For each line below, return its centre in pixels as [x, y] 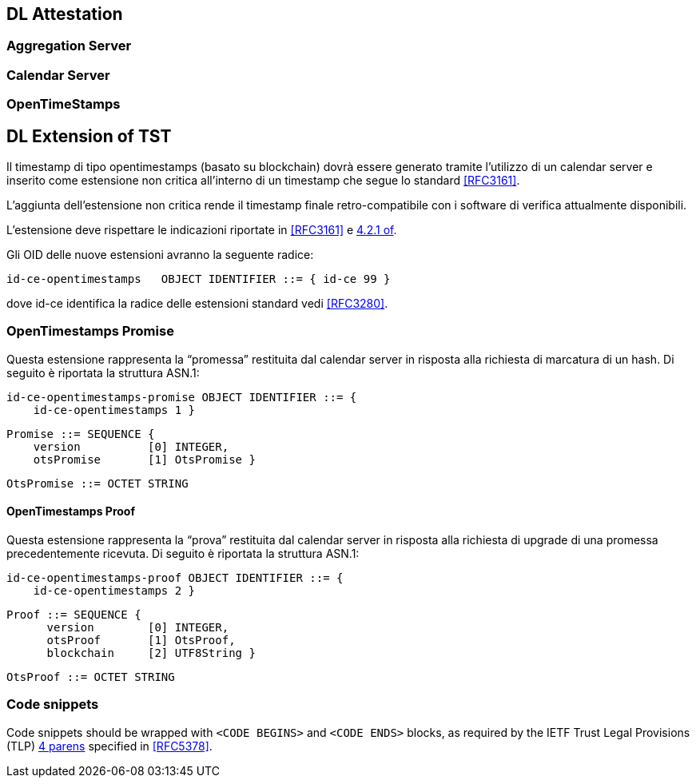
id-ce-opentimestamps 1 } [114, 410]
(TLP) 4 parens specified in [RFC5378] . [109, 746]
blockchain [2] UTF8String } [151, 653]
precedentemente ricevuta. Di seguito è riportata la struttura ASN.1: [183, 553]
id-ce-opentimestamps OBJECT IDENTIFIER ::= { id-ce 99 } [199, 279]
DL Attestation [65, 14]
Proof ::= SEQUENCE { [74, 614]
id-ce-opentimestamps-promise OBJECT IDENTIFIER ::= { [182, 397]
